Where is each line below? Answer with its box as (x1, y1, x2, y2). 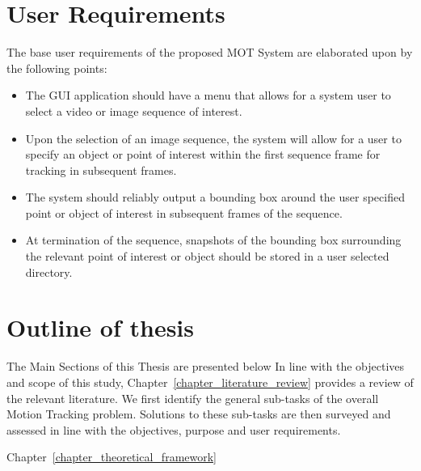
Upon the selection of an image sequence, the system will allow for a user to (25, 129, 402, 146)
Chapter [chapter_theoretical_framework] (6, 448, 217, 465)
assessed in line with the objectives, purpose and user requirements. (6, 421, 341, 438)
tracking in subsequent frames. (25, 161, 177, 178)
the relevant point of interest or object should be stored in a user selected (25, 248, 389, 265)
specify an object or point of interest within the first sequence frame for (25, 146, 381, 163)
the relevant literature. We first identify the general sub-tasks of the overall (6, 389, 379, 406)
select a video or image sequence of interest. (25, 102, 242, 119)
